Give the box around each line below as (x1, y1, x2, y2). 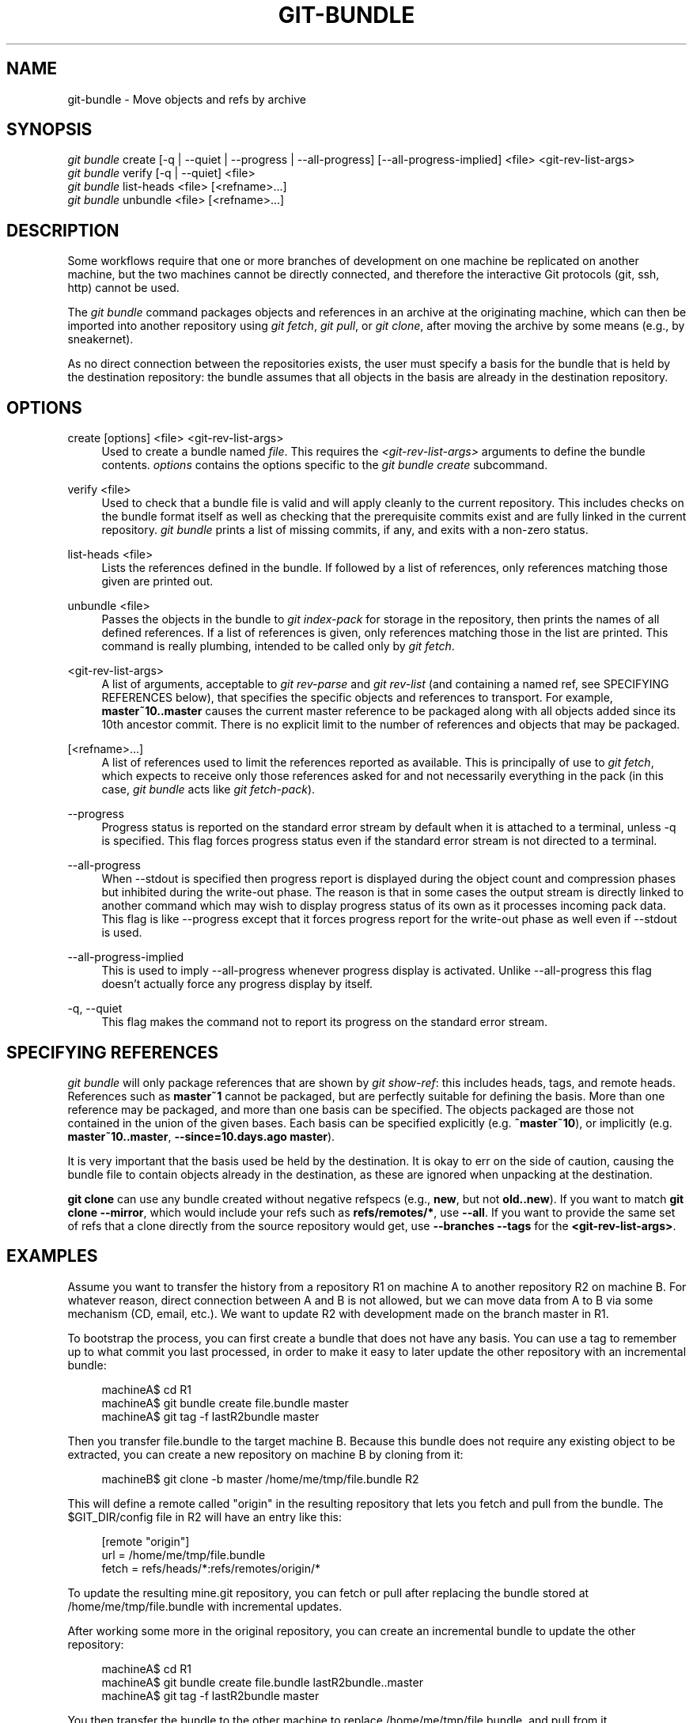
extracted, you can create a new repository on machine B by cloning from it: (67, 1447, 464, 1461)
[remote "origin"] (101, 1534, 190, 1548)
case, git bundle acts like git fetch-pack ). (101, 782, 316, 797)
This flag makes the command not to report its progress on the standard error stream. (101, 1015, 548, 1029)
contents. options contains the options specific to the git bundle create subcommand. (101, 458, 548, 472)
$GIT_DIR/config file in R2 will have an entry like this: (67, 1509, 342, 1524)
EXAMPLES (6, 1246, 98, 1267)
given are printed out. (101, 574, 214, 589)
